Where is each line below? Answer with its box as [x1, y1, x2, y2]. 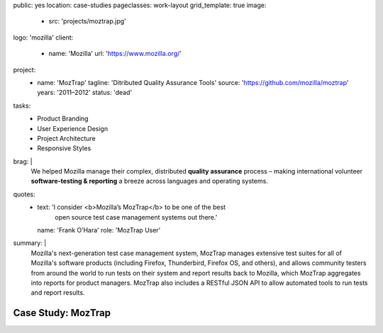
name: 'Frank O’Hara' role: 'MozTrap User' [37, 226, 161, 235]
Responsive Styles [37, 144, 91, 152]
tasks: [13, 101, 31, 110]
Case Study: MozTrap [13, 307, 111, 319]
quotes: [13, 190, 35, 198]
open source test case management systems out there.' [55, 213, 218, 221]
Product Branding [37, 114, 89, 123]
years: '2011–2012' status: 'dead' [37, 89, 133, 97]
